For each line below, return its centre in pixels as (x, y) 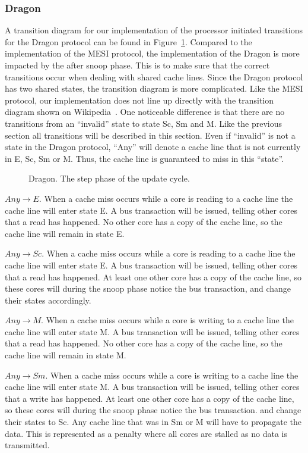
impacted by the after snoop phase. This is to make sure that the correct (137, 65)
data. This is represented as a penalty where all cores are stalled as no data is (146, 433)
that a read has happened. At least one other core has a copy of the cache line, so (153, 277)
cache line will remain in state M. (66, 355)
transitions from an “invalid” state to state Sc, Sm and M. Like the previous (143, 123)
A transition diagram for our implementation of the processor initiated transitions (154, 30)
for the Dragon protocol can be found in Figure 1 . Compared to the (128, 41)
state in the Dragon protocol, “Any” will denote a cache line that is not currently (153, 147)
